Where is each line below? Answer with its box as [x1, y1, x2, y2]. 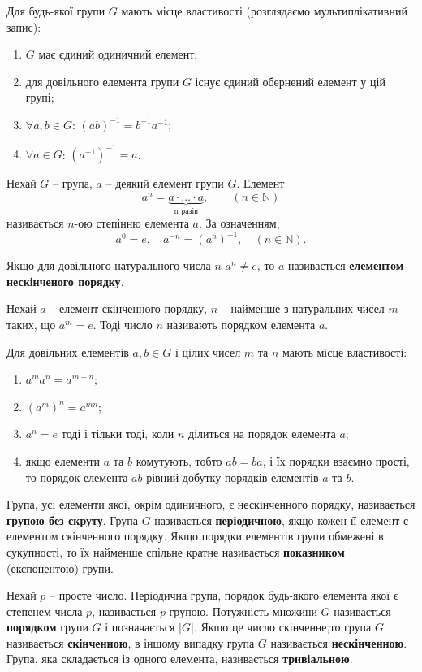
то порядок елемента [25, 468, 128, 485]
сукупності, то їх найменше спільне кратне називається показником [6, 543, 345, 560]
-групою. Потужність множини [165, 602, 317, 619]
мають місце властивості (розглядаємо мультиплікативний [121, 2, 407, 19]
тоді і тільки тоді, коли [61, 425, 174, 442]
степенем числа [6, 602, 83, 619]
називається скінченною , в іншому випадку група [6, 634, 255, 651]
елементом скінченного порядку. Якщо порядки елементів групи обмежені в [6, 527, 384, 544]
